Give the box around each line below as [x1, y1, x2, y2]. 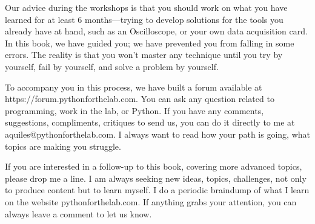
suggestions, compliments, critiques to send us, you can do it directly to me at [5, 116, 295, 129]
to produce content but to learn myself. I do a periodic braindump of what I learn [5, 184, 310, 196]
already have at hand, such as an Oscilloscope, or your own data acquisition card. [5, 25, 308, 37]
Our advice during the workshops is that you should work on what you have [5, 1, 288, 13]
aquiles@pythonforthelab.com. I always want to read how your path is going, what [5, 127, 310, 140]
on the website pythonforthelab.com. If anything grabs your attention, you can [5, 195, 297, 208]
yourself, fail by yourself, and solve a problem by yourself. [5, 60, 219, 72]
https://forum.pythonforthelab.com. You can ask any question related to [5, 92, 274, 105]
